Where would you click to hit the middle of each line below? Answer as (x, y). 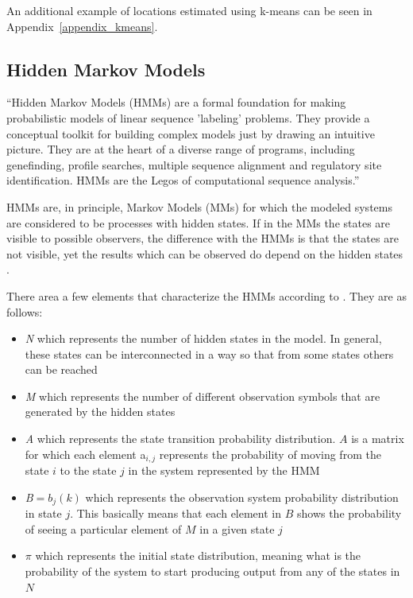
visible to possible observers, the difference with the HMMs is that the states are (203, 238)
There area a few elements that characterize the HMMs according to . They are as (206, 295)
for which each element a (85, 454)
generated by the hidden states (100, 412)
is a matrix (378, 439)
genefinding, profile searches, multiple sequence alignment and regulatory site (194, 164)
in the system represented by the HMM (224, 470)
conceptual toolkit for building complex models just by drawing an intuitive (191, 133)
